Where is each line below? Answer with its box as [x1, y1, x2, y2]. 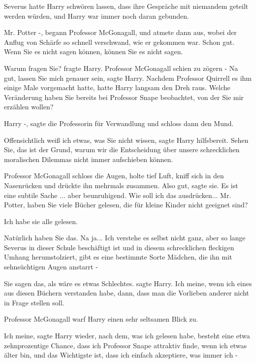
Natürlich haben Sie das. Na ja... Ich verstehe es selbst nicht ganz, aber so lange [4, 232, 246, 243]
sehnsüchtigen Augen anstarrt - [4, 262, 98, 272]
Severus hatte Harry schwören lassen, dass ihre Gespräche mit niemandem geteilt [4, 1, 249, 11]
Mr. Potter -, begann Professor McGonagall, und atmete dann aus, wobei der [4, 27, 237, 37]
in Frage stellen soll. [4, 297, 64, 307]
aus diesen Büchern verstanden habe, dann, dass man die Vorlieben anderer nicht [4, 288, 249, 298]
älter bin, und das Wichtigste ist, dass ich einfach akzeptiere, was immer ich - [4, 350, 238, 360]
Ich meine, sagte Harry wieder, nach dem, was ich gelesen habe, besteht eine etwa [4, 330, 250, 341]
